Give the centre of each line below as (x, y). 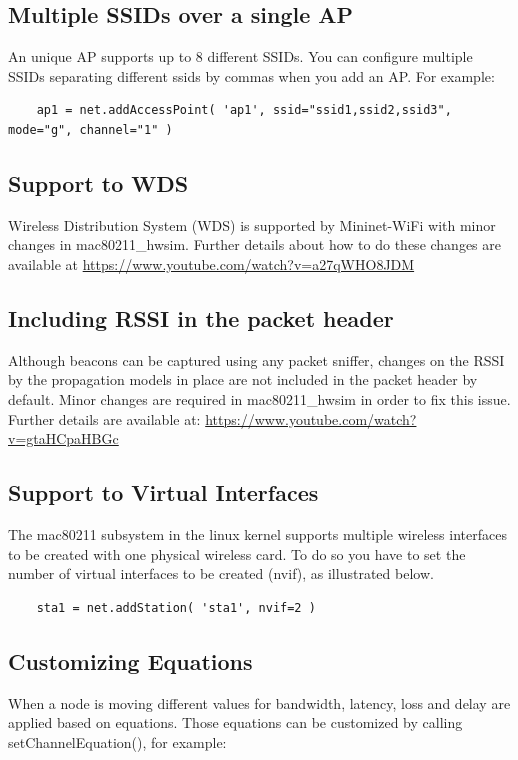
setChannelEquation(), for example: (117, 741)
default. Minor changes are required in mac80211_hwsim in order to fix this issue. (259, 398)
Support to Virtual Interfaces (163, 492)
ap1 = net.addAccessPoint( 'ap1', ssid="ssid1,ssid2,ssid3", (244, 110)
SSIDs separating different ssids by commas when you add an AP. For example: (251, 75)
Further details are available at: (104, 418)
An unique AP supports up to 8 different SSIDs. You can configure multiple (240, 56)
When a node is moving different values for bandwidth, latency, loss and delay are (259, 702)
